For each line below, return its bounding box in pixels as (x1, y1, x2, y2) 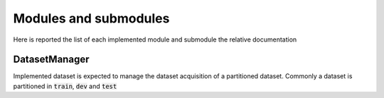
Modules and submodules (13, 11, 170, 26)
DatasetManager (13, 54, 90, 66)
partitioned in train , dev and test (13, 82, 117, 90)
